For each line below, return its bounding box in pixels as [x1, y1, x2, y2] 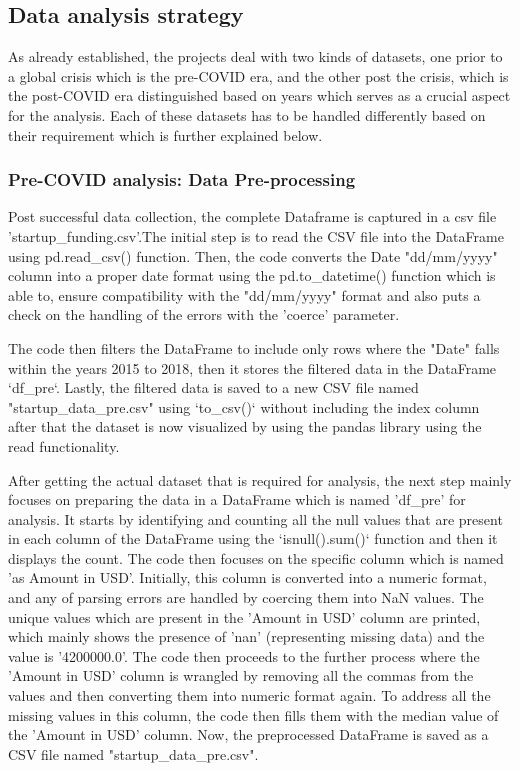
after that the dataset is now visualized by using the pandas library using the [8, 416, 482, 437]
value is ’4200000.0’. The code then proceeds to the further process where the [8, 645, 480, 666]
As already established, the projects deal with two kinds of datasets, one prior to [8, 46, 503, 67]
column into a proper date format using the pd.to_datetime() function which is [8, 265, 496, 286]
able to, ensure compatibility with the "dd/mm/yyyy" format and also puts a [8, 284, 481, 305]
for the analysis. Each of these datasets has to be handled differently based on [8, 104, 486, 125]
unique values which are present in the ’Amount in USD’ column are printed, [8, 606, 481, 627]
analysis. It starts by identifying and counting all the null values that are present [8, 508, 503, 529]
